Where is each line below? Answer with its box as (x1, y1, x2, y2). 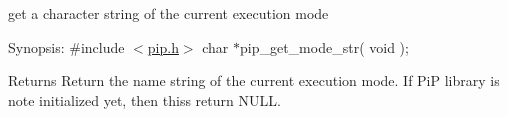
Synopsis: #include (8, 36, 125, 57)
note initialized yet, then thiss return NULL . (8, 89, 281, 110)
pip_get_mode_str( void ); (240, 36, 409, 57)
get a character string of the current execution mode (8, 3, 329, 23)
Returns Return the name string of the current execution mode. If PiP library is (8, 70, 500, 91)
